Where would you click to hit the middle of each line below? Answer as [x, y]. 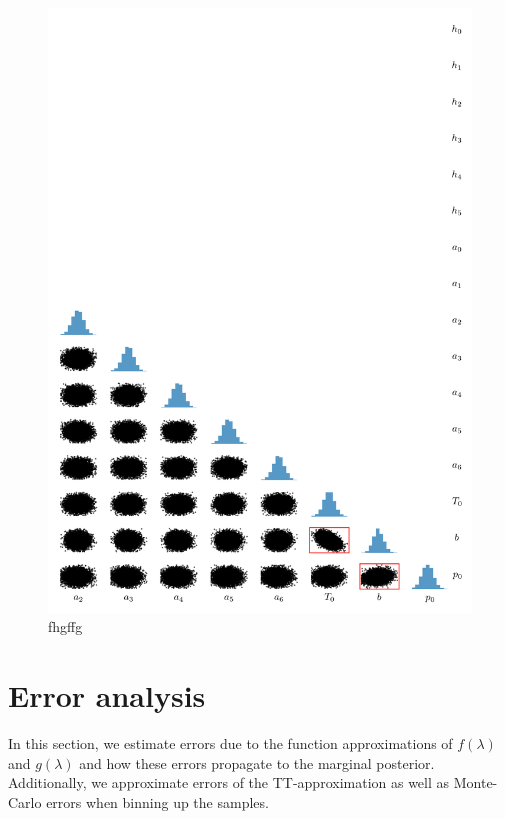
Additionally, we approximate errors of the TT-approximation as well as [229, 782]
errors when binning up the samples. [157, 801]
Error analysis [107, 695]
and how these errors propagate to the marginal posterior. [257, 762]
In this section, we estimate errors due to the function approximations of [230, 743]
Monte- [475, 782]
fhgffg [65, 626]
